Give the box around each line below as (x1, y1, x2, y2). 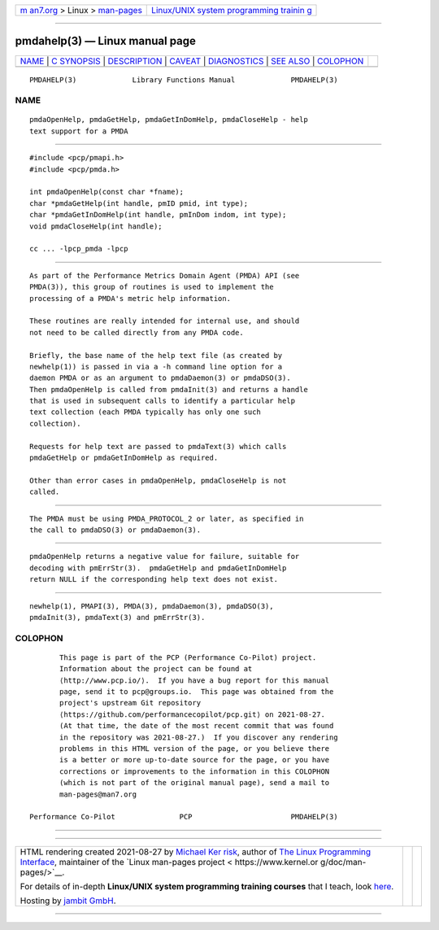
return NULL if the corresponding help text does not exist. (29, 574, 278, 584)
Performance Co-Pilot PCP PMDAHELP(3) (29, 812, 338, 822)
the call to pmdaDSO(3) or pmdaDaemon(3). (29, 525, 202, 535)
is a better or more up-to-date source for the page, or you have (59, 755, 330, 765)
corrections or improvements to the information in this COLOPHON (59, 766, 330, 776)
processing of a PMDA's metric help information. (29, 294, 232, 303)
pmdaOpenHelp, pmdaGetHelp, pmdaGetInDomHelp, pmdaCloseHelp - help (29, 115, 308, 124)
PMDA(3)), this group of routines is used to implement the (29, 282, 274, 292)
